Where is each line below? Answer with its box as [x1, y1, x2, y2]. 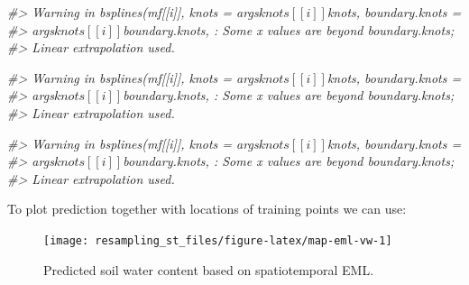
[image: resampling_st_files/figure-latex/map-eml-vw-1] [43, 234, 392, 247]
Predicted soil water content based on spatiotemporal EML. [43, 260, 374, 279]
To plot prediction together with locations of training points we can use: [7, 199, 407, 218]
